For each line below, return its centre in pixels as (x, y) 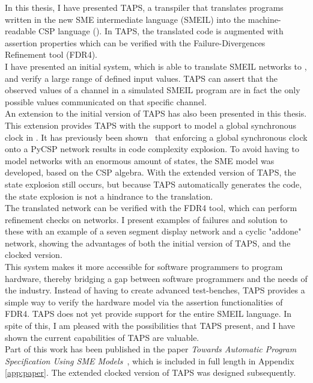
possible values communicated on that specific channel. (106, 101)
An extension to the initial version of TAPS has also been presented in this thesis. (156, 113)
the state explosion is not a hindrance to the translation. (109, 196)
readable (20, 31)
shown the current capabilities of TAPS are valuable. (102, 337)
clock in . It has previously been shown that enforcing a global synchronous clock (156, 137)
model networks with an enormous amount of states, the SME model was (140, 160)
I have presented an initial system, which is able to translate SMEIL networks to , (156, 66)
